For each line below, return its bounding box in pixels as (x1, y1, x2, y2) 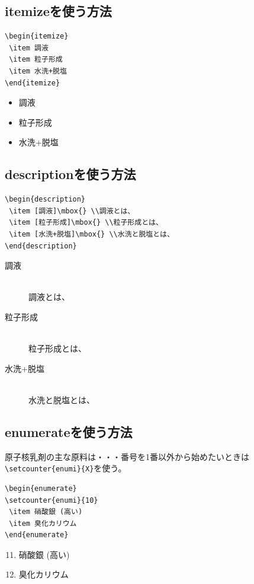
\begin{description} (5, 195, 86, 204)
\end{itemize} (5, 78, 60, 87)
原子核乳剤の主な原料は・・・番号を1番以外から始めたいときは (5, 450, 249, 462)
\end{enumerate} (5, 531, 69, 540)
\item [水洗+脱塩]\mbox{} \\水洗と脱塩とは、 (9, 229, 174, 238)
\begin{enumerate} (5, 484, 77, 493)
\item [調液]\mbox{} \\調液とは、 (9, 206, 135, 215)
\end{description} (5, 241, 77, 250)
